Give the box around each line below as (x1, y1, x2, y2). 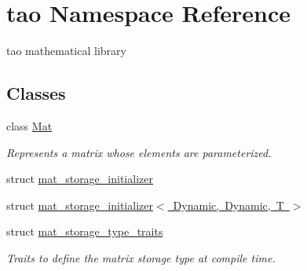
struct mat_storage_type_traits (6, 223, 163, 240)
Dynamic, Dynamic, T (173, 196, 284, 213)
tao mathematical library (6, 42, 126, 59)
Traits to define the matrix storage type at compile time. (6, 249, 276, 266)
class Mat (6, 117, 53, 134)
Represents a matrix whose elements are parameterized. (6, 144, 272, 160)
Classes (6, 81, 66, 105)
